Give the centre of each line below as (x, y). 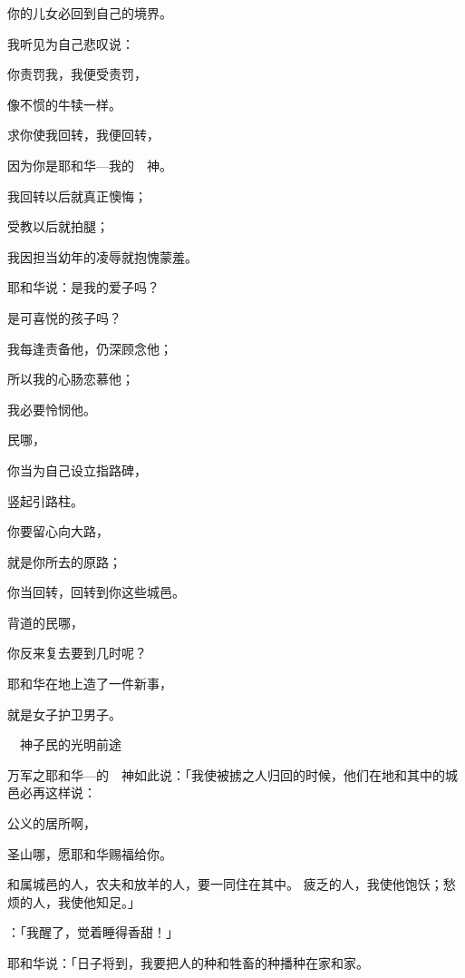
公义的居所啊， (52, 823)
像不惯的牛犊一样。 (64, 104)
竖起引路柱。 (45, 500)
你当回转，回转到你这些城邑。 (96, 592)
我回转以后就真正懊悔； (77, 196)
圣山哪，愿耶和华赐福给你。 (90, 853)
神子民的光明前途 (70, 744)
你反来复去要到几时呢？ (77, 653)
